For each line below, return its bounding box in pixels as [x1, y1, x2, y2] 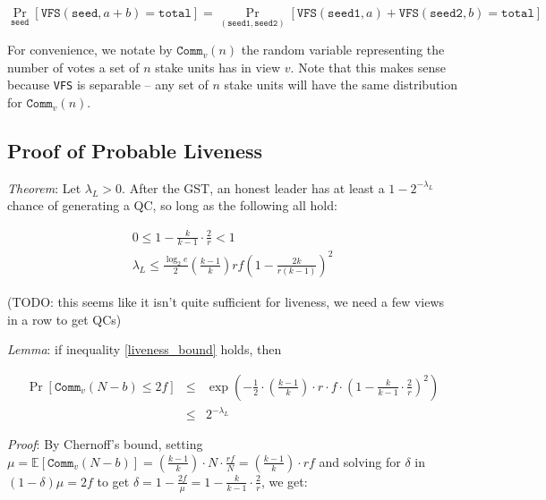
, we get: [260, 471, 308, 490]
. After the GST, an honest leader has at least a [122, 178, 385, 197]
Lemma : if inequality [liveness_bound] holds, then [7, 340, 282, 359]
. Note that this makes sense [290, 57, 446, 76]
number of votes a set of [7, 57, 140, 76]
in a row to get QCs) [7, 309, 122, 328]
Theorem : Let [7, 178, 81, 197]
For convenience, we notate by [7, 40, 173, 59]
